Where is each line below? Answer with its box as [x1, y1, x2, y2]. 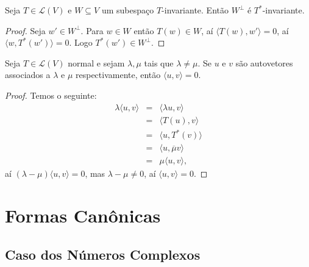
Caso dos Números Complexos [5, 244, 201, 263]
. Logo [69, 36, 93, 49]
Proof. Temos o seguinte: [5, 88, 97, 101]
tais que [144, 56, 174, 69]
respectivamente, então [75, 68, 161, 81]
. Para [80, 24, 104, 37]
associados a [5, 68, 51, 81]
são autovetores [235, 56, 293, 69]
